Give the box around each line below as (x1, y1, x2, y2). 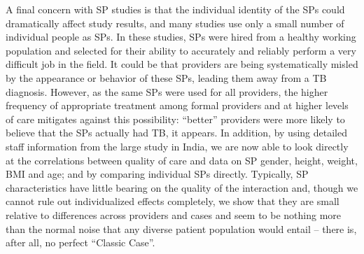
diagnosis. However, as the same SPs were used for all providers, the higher (6, 84, 328, 99)
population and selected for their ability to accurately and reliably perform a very (6, 43, 356, 57)
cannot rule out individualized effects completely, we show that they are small (6, 194, 339, 209)
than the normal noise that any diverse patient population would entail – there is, (6, 221, 357, 236)
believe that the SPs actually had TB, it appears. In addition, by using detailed (6, 125, 347, 140)
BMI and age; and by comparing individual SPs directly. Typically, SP (6, 167, 309, 181)
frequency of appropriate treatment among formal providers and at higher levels (6, 98, 349, 113)
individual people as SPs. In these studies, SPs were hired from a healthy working (6, 29, 356, 44)
